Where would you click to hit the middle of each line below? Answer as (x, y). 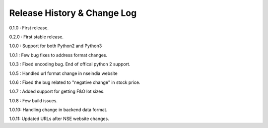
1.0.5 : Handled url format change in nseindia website (63, 73)
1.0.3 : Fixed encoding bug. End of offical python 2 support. (70, 64)
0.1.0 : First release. (29, 28)
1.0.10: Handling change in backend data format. (58, 110)
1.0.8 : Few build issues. (33, 100)
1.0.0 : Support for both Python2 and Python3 (56, 46)
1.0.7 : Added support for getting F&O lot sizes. (57, 91)
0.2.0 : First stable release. (36, 37)
